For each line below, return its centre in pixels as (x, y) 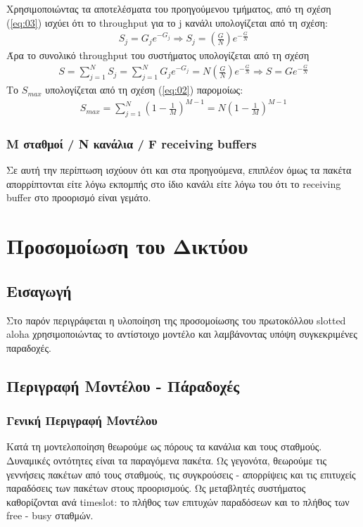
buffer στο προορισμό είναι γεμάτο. (79, 197)
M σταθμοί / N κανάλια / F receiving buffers (132, 143)
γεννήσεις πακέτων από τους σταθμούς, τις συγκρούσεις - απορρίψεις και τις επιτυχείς (181, 474)
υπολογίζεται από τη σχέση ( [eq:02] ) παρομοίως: (144, 90)
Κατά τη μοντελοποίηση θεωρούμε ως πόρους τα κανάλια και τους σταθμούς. (164, 446)
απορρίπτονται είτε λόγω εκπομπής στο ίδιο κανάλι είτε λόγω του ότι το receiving (174, 183)
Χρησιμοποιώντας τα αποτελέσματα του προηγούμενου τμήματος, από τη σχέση (169, 8)
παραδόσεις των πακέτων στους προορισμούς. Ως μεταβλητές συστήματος (156, 488)
